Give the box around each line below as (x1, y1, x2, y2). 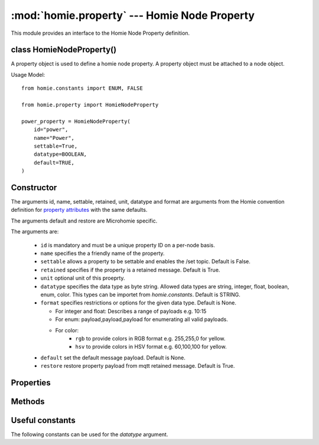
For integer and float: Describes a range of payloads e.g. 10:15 (55, 307, 207, 315)
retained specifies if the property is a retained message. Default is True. (40, 266, 220, 273)
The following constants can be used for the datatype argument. (11, 431, 168, 438)
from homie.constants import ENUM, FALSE (21, 85, 143, 91)
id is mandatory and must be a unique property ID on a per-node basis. (40, 241, 216, 248)
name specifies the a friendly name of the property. (40, 250, 165, 257)
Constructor (11, 182, 57, 192)
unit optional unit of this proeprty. (40, 274, 125, 282)
